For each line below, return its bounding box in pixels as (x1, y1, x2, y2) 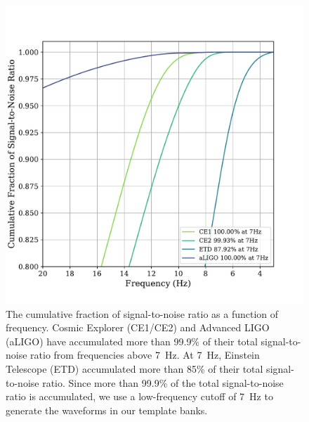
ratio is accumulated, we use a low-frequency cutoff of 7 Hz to (6, 389, 273, 404)
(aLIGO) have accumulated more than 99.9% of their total (6, 333, 258, 348)
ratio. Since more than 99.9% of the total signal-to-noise (42, 375, 284, 390)
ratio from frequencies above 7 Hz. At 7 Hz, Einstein (30, 347, 260, 362)
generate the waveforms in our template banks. (6, 402, 208, 417)
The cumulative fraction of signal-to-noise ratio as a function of (6, 306, 279, 321)
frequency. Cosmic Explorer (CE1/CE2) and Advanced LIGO (6, 320, 270, 335)
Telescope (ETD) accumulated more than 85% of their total (6, 361, 263, 376)
